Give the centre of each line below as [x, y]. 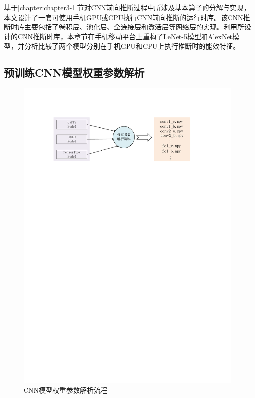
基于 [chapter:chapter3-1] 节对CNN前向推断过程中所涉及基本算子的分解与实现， [127, 7]
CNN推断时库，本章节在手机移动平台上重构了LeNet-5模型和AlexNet [125, 36]
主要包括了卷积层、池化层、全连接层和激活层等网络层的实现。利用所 [134, 27]
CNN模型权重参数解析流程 [66, 390]
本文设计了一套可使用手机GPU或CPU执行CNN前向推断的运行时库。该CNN [124, 17]
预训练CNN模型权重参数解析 [74, 72]
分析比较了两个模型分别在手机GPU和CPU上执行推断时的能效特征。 [132, 46]
